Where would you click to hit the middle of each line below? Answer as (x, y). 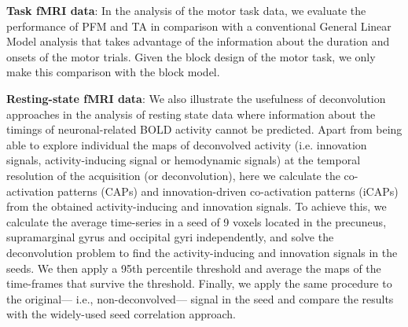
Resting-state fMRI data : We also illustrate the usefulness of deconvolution (196, 98)
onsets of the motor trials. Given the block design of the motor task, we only (191, 56)
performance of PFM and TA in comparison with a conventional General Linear (199, 26)
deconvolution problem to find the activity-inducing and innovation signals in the (202, 252)
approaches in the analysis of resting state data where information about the (191, 114)
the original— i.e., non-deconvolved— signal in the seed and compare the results (200, 298)
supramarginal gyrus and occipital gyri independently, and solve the (170, 237)
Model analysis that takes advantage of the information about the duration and (198, 41)
